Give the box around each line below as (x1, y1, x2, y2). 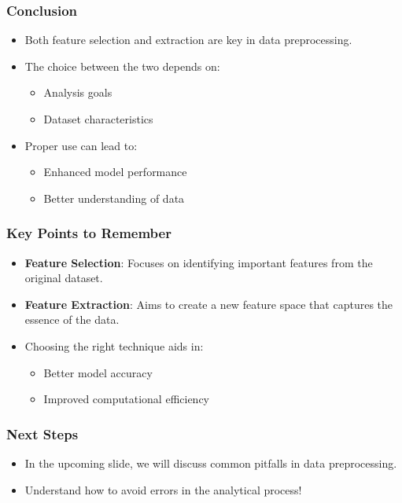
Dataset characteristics (43, 111, 153, 127)
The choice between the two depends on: (24, 57, 220, 74)
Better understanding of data (43, 189, 185, 206)
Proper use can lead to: (24, 137, 138, 153)
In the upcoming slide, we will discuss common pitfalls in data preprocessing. (24, 454, 397, 471)
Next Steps (6, 424, 79, 443)
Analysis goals (43, 84, 112, 101)
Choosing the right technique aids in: (24, 337, 204, 354)
